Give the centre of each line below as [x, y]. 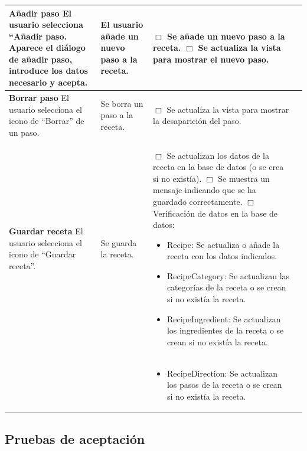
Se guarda [119, 242]
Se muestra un [244, 178]
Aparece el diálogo [47, 48]
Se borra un [122, 103]
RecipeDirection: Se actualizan [222, 373]
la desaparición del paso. [197, 121]
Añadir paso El [40, 13]
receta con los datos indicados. [222, 256]
